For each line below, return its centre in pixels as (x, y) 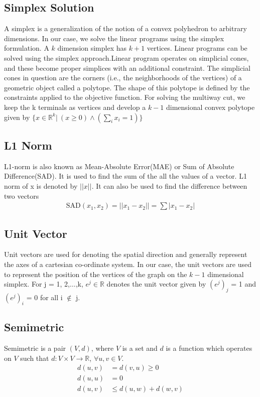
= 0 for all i (44, 297)
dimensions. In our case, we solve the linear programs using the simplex (114, 38)
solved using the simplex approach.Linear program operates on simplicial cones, (126, 57)
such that (35, 358)
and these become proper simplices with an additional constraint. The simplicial (127, 68)
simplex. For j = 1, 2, (37, 284)
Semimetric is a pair (35, 348)
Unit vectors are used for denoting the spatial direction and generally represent (126, 254)
